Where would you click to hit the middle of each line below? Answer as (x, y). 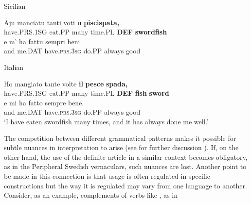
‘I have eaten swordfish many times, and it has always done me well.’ (106, 121)
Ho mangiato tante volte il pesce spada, (66, 83)
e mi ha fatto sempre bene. (44, 102)
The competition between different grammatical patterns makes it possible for (120, 138)
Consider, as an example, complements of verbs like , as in (91, 195)
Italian (14, 67)
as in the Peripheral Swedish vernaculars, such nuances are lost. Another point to (125, 166)
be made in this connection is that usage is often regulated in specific (107, 176)
